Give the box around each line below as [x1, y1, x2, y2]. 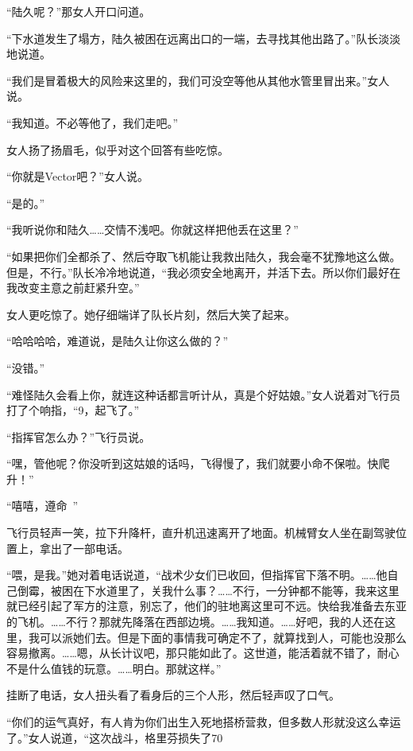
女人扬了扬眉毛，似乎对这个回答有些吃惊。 [6, 141, 229, 158]
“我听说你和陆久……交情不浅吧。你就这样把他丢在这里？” [6, 221, 299, 238]
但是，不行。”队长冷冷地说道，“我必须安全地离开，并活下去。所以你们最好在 [6, 263, 401, 280]
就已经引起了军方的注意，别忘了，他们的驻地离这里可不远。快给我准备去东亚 [6, 597, 407, 614]
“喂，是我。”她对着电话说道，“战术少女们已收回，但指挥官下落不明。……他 [6, 566, 388, 583]
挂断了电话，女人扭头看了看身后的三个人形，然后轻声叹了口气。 [6, 687, 340, 703]
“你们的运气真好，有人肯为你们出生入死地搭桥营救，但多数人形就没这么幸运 [6, 714, 401, 730]
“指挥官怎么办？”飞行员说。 [6, 428, 151, 445]
